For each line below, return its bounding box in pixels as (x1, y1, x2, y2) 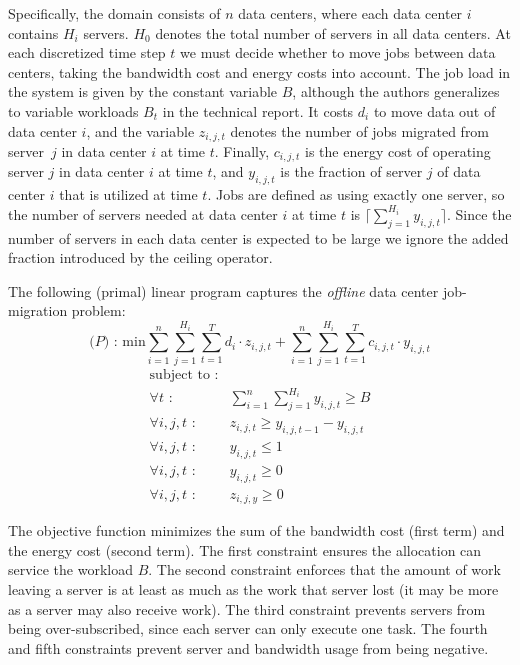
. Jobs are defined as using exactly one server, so (207, 184, 505, 205)
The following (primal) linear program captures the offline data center (8, 280, 439, 301)
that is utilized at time (59, 184, 198, 205)
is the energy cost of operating (305, 141, 491, 162)
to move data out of (373, 100, 496, 121)
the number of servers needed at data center (8, 203, 278, 224)
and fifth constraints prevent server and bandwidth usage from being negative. (8, 637, 489, 658)
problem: (71, 300, 126, 321)
